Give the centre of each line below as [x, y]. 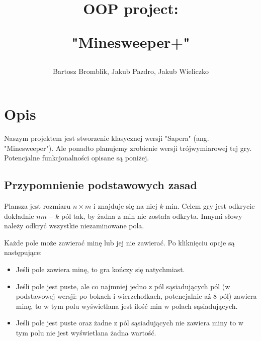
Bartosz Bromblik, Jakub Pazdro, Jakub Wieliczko [131, 71]
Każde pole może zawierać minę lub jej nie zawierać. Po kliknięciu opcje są [119, 242]
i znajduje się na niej [125, 206]
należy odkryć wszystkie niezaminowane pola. [74, 226]
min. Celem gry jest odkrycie [210, 206]
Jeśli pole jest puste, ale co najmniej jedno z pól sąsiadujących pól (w [123, 286]
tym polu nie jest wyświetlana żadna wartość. [86, 333]
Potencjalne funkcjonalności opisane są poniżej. [77, 158]
